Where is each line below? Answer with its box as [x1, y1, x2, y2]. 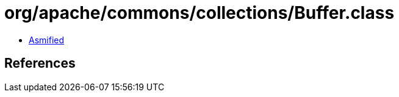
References [4, 56, 76, 71]
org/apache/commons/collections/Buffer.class [4, 2, 395, 23]
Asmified [29, 34, 65, 45]
